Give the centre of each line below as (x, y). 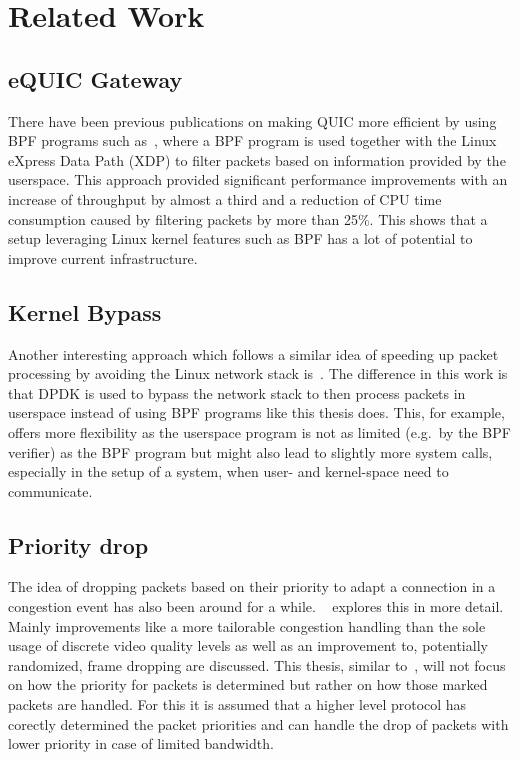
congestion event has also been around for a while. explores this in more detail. (256, 606)
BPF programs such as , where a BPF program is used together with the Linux (252, 140)
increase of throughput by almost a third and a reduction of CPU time (225, 198)
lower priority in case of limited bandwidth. (141, 743)
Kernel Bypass (85, 311)
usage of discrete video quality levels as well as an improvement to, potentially (248, 645)
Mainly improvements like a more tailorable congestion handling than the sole (247, 625)
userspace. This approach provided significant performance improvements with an (258, 179)
